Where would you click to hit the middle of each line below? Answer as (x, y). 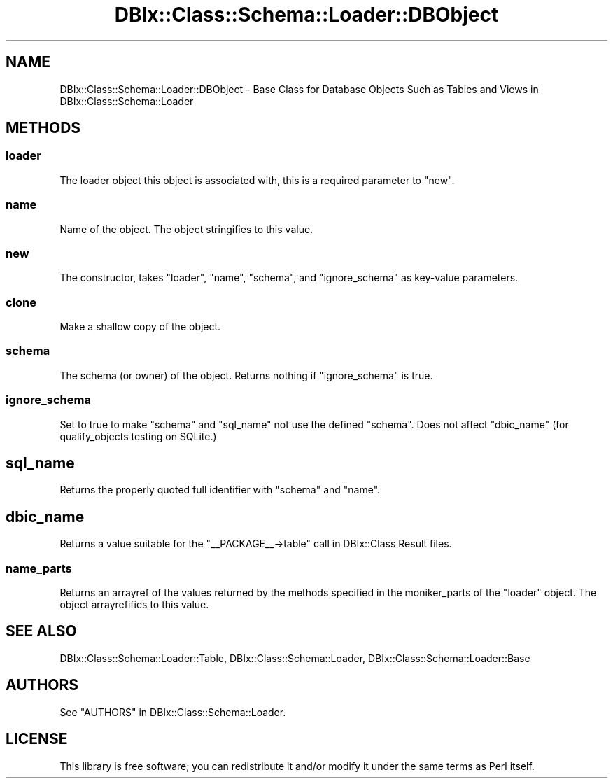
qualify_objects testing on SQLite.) (138, 436)
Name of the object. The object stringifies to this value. (186, 229)
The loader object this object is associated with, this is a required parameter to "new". (257, 180)
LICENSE (37, 739)
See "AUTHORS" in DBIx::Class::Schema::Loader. (173, 712)
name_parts (39, 568)
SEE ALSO (41, 631)
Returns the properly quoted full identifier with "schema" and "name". (220, 490)
